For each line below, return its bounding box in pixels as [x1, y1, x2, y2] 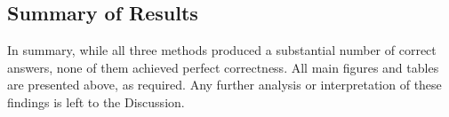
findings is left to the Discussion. [7, 92, 185, 111]
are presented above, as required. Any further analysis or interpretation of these [7, 75, 442, 94]
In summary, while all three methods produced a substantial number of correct [7, 41, 437, 59]
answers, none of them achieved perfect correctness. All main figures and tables [7, 58, 439, 76]
